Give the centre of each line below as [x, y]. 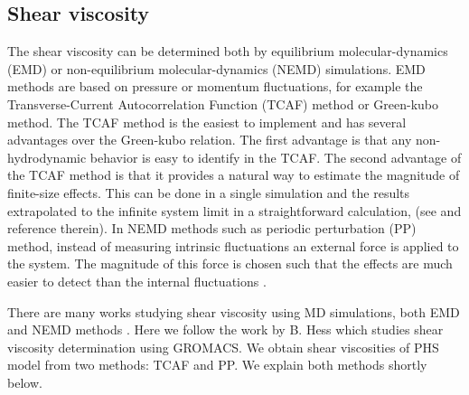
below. [25, 382]
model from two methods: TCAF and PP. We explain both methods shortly [217, 365]
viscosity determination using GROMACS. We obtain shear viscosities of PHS [223, 347]
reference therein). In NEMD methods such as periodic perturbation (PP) [212, 228]
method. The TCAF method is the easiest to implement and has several [207, 122]
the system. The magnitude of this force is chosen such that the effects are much [230, 263]
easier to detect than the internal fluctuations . [137, 281]
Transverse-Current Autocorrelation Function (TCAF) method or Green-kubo [223, 103]
